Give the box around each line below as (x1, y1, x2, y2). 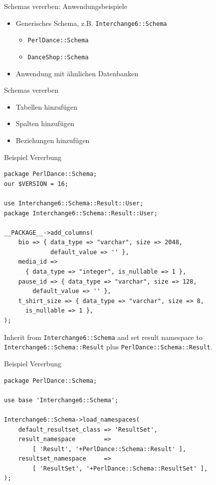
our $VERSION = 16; (4, 180, 68, 187)
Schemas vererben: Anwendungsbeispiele (4, 1, 127, 11)
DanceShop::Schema (27, 53, 89, 61)
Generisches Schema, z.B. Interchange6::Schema (15, 17, 167, 28)
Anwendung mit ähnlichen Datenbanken (15, 68, 139, 78)
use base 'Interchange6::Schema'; (4, 396, 119, 404)
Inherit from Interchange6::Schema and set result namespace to (4, 331, 203, 342)
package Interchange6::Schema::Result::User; (4, 209, 158, 217)
